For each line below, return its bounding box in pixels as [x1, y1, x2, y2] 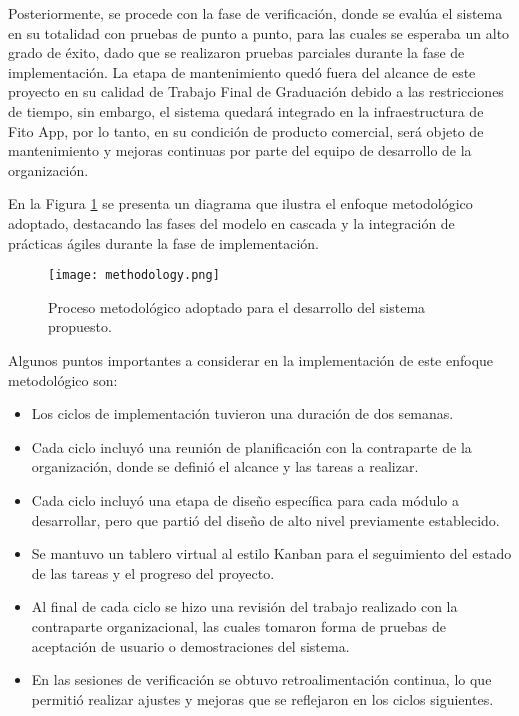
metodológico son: [8, 369, 118, 390]
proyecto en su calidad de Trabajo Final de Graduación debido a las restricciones [8, 81, 504, 102]
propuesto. [48, 316, 112, 337]
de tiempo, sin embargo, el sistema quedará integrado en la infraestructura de [8, 100, 484, 121]
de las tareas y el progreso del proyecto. [31, 562, 275, 583]
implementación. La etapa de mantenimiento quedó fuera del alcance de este [8, 61, 476, 82]
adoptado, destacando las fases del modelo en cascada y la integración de [8, 212, 455, 233]
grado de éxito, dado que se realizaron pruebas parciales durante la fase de [8, 42, 465, 63]
